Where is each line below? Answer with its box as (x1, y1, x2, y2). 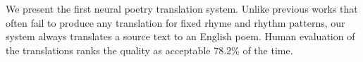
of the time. (242, 42, 293, 57)
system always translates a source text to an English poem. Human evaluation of (6, 29, 355, 44)
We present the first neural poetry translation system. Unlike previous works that (6, 1, 358, 15)
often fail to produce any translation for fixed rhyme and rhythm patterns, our (6, 15, 345, 30)
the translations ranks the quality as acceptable (6, 42, 211, 57)
